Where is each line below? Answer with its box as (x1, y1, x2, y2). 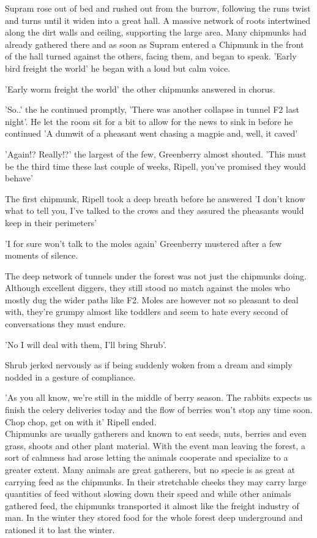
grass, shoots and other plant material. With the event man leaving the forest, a (5, 439, 305, 452)
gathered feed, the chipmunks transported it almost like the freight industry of (5, 499, 299, 512)
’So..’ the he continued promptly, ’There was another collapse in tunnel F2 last (5, 103, 299, 116)
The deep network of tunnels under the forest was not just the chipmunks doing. (5, 269, 307, 282)
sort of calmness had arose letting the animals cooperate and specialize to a (5, 451, 288, 464)
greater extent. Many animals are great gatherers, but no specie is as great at (5, 463, 296, 475)
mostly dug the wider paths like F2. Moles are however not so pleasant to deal (5, 293, 299, 306)
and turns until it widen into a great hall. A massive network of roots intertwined (5, 13, 311, 26)
